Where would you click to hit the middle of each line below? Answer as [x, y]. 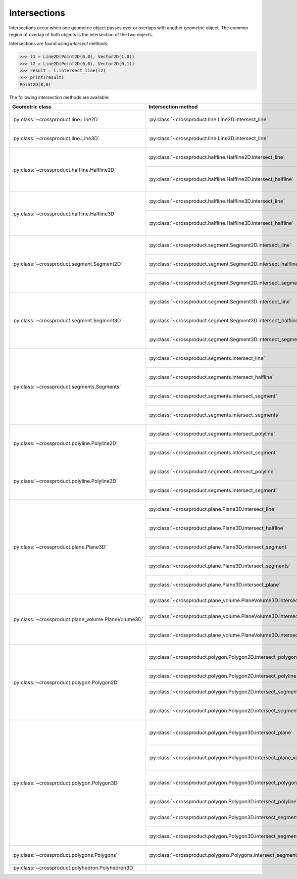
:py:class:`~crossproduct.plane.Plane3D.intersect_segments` [220, 566]
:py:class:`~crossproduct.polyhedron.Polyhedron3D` [73, 868]
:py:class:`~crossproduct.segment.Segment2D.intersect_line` [220, 245]
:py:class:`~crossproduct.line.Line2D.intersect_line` [208, 120]
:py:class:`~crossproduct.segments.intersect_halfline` [211, 377]
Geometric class [32, 107]
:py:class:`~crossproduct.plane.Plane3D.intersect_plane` [215, 585]
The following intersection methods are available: [59, 97]
